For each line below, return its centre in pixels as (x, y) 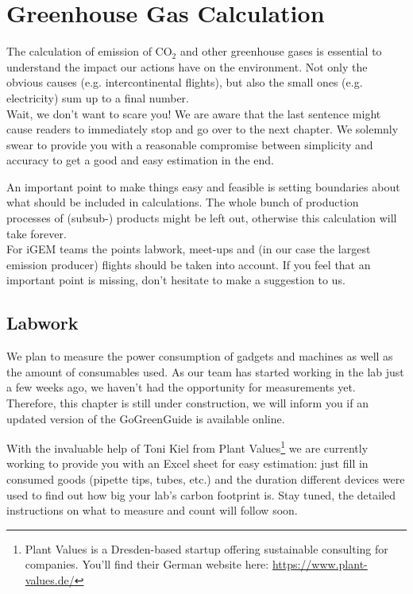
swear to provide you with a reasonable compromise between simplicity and (190, 144)
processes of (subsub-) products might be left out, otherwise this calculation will (202, 218)
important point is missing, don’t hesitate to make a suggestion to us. (176, 280)
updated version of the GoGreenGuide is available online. (146, 418)
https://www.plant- (320, 564)
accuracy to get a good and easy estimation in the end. (140, 160)
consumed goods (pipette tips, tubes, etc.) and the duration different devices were (206, 479)
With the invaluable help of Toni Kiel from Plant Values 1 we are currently (187, 447)
